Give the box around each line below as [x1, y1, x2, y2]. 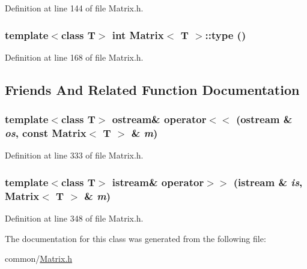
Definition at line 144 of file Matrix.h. [5, 2, 144, 14]
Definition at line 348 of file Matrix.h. [5, 212, 144, 225]
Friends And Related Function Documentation [5, 80, 300, 98]
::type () [205, 27, 246, 42]
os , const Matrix [5, 125, 87, 141]
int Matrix [112, 27, 164, 42]
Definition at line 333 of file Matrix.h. [5, 149, 144, 162]
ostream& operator [112, 112, 207, 127]
